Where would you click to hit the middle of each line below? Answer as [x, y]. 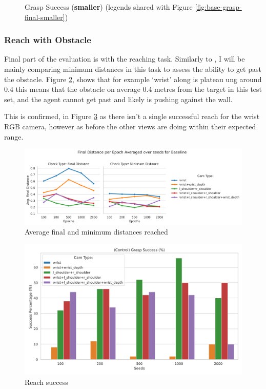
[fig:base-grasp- [218, 7]
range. [14, 136]
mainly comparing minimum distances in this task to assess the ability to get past [133, 69]
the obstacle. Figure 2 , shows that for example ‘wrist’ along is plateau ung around [133, 79]
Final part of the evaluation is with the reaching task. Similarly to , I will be [125, 59]
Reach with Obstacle [48, 40]
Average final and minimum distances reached [96, 232]
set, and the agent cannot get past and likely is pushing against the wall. [118, 99]
